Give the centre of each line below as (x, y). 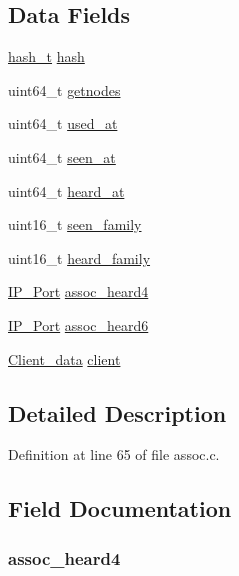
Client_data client (64, 358)
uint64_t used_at (63, 123)
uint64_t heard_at (66, 190)
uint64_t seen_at (62, 156)
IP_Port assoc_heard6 (78, 324)
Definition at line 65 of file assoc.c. (114, 454)
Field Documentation (120, 508)
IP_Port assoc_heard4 (78, 291)
